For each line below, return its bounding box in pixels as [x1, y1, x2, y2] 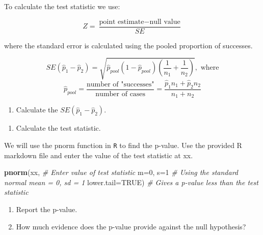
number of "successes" [86, 80, 154, 88]
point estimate [99, 18, 144, 25]
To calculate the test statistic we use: [4, 1, 120, 11]
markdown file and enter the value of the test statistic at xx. [4, 150, 193, 160]
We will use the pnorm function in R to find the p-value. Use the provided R [4, 139, 242, 150]
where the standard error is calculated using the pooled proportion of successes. [4, 40, 253, 50]
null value [149, 18, 180, 25]
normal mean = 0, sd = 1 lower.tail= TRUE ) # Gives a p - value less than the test [4, 177, 258, 187]
